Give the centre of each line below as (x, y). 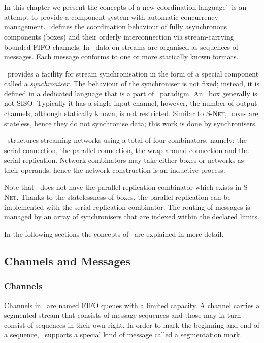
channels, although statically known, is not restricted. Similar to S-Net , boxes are (131, 113)
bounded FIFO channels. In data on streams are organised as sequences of (121, 46)
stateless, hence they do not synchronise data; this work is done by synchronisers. (131, 123)
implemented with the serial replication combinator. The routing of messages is (127, 206)
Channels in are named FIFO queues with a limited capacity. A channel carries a (132, 305)
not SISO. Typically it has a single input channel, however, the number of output (131, 103)
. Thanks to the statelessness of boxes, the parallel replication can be (124, 197)
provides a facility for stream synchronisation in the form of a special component (133, 73)
